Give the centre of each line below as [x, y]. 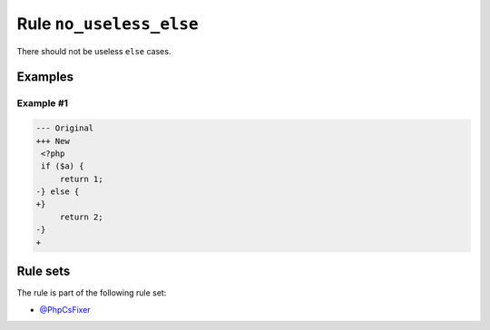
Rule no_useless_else [108, 24]
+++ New [53, 141]
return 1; [81, 179]
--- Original [65, 128]
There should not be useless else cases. [94, 51]
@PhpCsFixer [65, 309]
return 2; [81, 217]
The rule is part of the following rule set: [92, 293]
